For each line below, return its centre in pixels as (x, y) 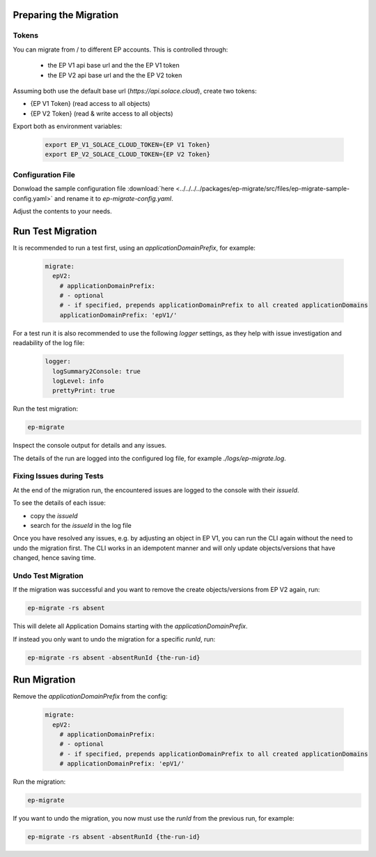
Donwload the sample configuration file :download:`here (93, 189)
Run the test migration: (46, 409)
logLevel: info (78, 381)
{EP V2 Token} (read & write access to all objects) (102, 113)
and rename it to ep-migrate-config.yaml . (113, 198)
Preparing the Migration (66, 15)
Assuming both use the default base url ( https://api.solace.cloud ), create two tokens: (135, 91)
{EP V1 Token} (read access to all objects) (90, 104)
